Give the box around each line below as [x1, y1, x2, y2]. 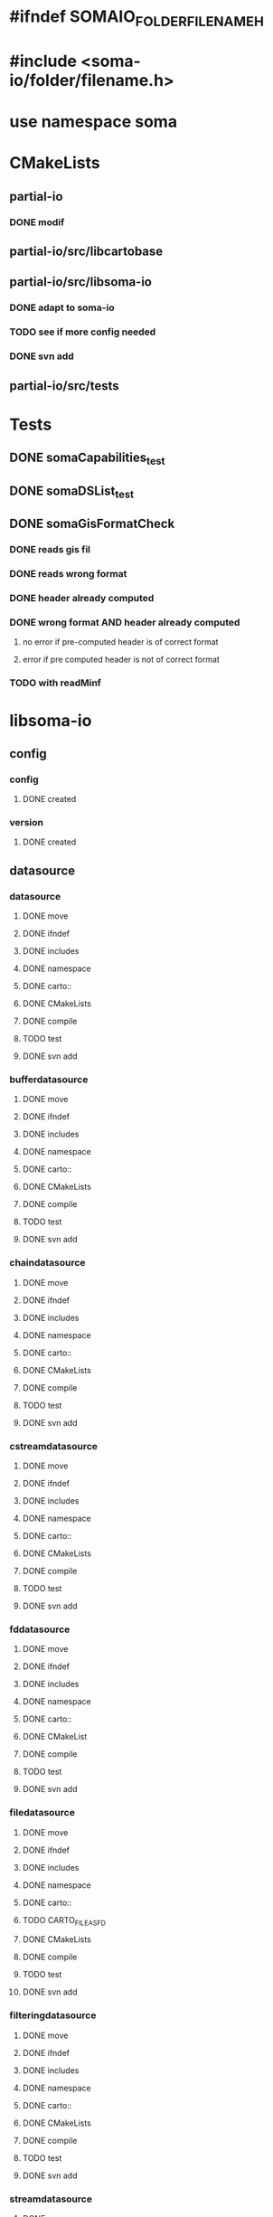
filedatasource [9, 1807, 75, 1819]
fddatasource [9, 1623, 71, 1636]
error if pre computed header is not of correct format [22, 654, 220, 665]
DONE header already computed [9, 592, 155, 605]
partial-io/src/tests [9, 378, 119, 393]
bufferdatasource [9, 1073, 89, 1086]
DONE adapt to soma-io [9, 301, 115, 314]
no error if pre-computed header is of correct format [22, 637, 219, 647]
